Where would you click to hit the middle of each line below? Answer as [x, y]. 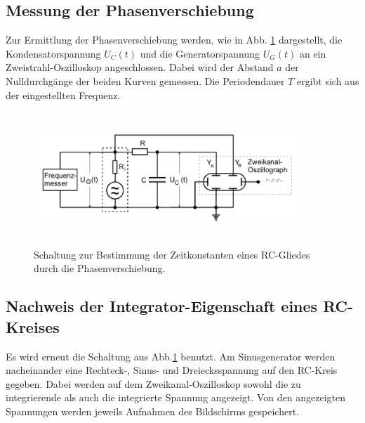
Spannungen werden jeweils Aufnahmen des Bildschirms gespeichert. [152, 411]
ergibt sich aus [328, 80]
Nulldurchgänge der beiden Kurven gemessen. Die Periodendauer [145, 80]
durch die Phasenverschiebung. [100, 268]
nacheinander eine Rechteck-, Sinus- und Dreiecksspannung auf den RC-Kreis [172, 370]
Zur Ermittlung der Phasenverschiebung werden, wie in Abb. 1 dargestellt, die [174, 40]
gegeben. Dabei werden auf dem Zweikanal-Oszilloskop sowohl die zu [153, 383]
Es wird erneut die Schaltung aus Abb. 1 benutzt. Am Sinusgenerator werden [171, 356]
